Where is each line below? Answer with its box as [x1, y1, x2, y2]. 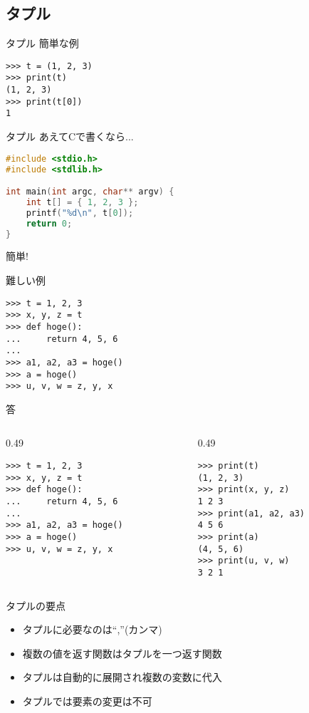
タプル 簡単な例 [6, 36, 79, 51]
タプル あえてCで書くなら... [6, 129, 134, 144]
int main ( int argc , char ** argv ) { [6, 187, 174, 197]
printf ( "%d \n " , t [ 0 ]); [26, 207, 134, 218]
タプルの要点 [6, 598, 66, 613]
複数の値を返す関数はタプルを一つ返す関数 [22, 645, 222, 660]
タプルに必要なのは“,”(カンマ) [22, 622, 162, 637]
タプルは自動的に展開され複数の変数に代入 [22, 670, 222, 685]
